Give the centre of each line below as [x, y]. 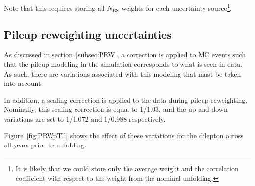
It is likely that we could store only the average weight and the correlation [127, 168]
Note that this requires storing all [54, 8]
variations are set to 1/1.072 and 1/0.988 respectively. [85, 119]
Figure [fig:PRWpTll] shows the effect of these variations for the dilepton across [124, 135]
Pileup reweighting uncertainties [88, 34]
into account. [24, 83]
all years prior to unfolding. [45, 145]
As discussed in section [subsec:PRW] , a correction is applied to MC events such [125, 54]
